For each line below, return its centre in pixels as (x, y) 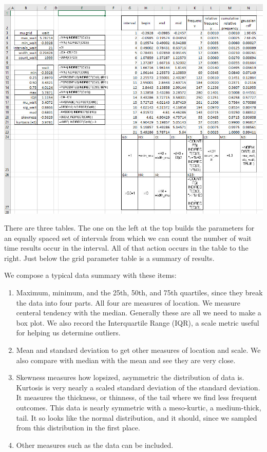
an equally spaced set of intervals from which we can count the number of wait (128, 238)
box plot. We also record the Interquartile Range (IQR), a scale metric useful (138, 322)
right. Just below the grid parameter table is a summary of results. (109, 258)
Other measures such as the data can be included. (95, 445)
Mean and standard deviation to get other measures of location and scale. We (138, 350)
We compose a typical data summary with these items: (90, 275)
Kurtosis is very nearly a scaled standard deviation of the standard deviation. (138, 387)
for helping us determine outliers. (68, 333)
